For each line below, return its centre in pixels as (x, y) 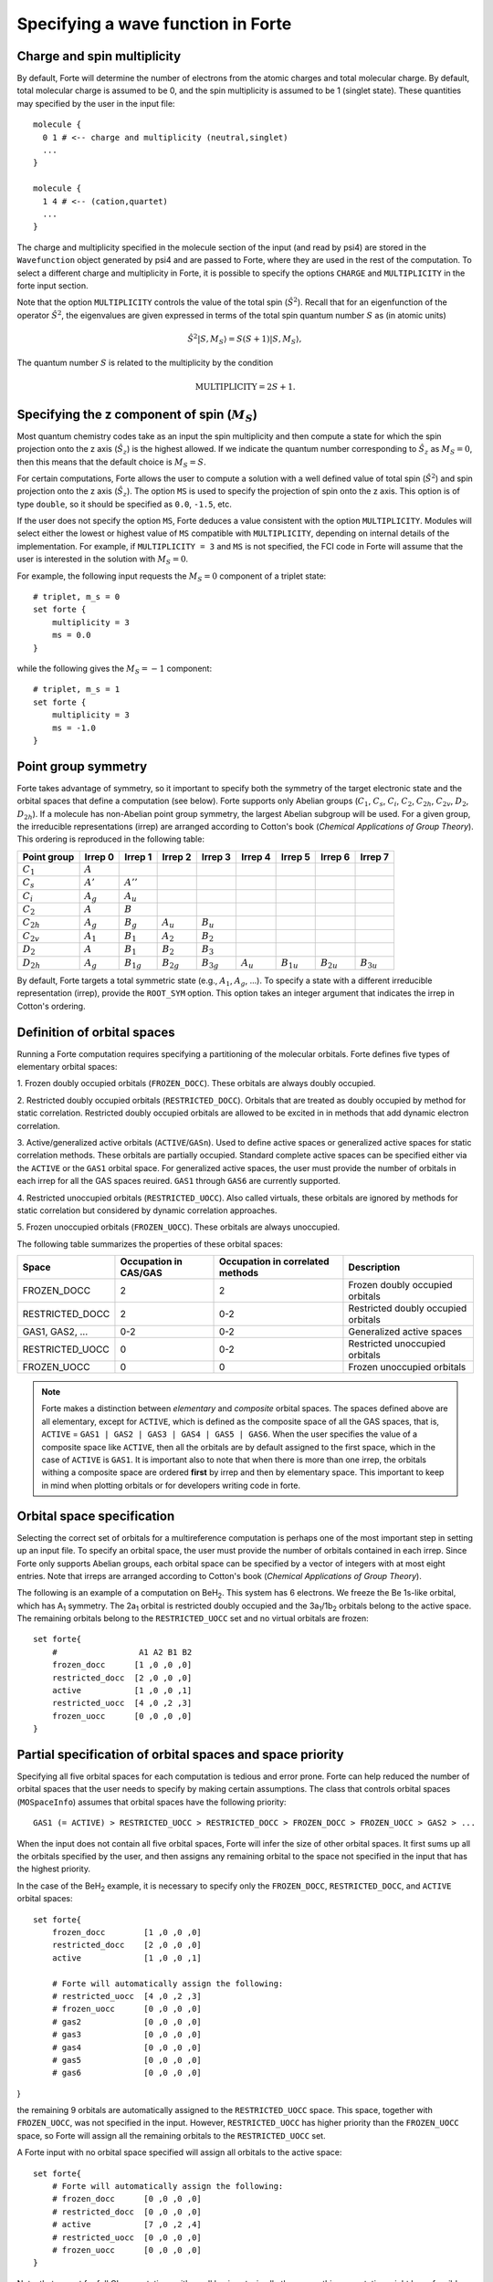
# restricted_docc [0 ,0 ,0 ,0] (127, 2212)
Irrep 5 (295, 856)
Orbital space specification (96, 1516)
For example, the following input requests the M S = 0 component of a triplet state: (172, 577)
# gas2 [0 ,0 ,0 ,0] (127, 2021)
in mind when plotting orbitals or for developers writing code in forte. (171, 1485)
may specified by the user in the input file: (96, 103)
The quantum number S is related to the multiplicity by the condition (145, 363)
